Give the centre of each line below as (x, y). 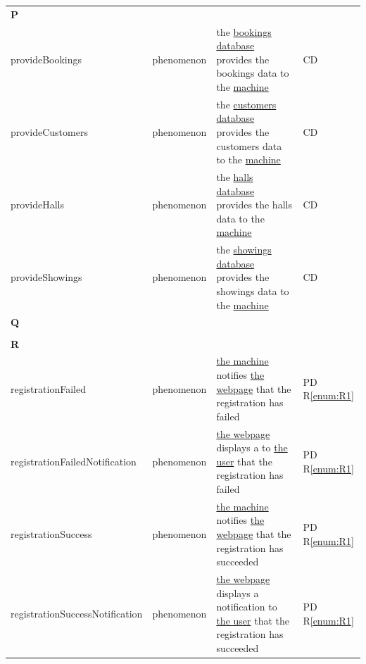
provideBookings (46, 59)
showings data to (253, 291)
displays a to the (252, 447)
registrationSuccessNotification (77, 614)
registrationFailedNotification (74, 461)
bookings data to (253, 73)
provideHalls (37, 205)
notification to (247, 607)
